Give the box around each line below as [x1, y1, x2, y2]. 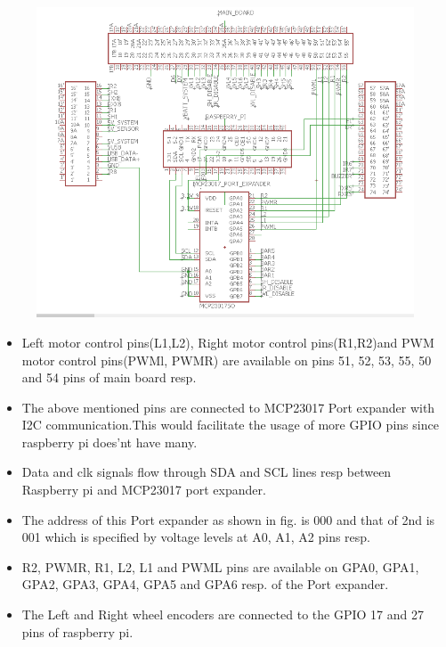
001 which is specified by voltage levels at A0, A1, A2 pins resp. [21, 528, 371, 546]
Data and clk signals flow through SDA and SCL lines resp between [21, 463, 392, 481]
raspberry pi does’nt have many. [21, 432, 198, 451]
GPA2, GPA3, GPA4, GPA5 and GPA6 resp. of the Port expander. [21, 575, 389, 594]
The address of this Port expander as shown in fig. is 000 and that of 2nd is [21, 510, 435, 528]
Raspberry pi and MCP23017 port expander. [21, 480, 266, 499]
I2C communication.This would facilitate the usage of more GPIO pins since [21, 415, 439, 434]
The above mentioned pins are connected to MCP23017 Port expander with [21, 397, 435, 416]
